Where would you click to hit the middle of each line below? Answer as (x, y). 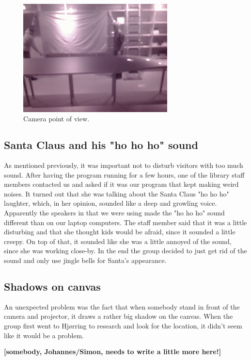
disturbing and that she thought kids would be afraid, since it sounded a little (120, 232)
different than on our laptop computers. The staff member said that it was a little (125, 222)
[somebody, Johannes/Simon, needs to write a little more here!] (113, 352)
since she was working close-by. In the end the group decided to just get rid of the (125, 251)
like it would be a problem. (44, 335)
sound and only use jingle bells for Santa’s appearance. (85, 260)
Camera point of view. (56, 119)
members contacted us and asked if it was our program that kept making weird (121, 184)
